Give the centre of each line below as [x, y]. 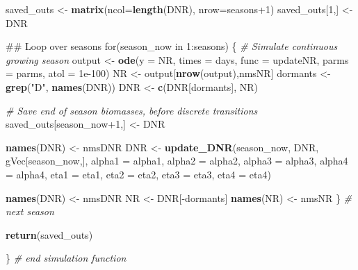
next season [30, 211]
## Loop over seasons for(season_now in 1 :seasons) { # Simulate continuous [172, 46]
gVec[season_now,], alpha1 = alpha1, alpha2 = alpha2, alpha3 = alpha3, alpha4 [177, 161]
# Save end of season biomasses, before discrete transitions [132, 110]
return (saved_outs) [49, 234]
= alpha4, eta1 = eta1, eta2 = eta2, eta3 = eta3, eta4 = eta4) [138, 174]
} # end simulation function [66, 258]
